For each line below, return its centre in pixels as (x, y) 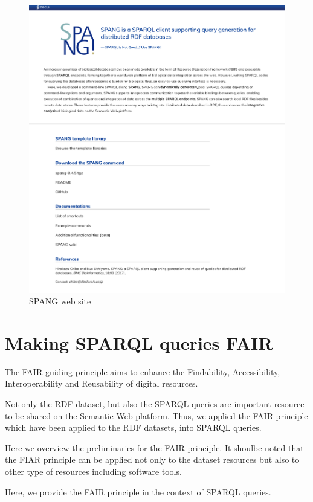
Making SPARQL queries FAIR (139, 342)
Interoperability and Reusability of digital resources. (102, 383)
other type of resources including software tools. (93, 471)
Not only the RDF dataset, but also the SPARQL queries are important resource (155, 404)
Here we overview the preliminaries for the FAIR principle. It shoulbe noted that (154, 447)
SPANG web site (60, 301)
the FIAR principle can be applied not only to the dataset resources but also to (152, 459)
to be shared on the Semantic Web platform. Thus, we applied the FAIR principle (156, 415)
